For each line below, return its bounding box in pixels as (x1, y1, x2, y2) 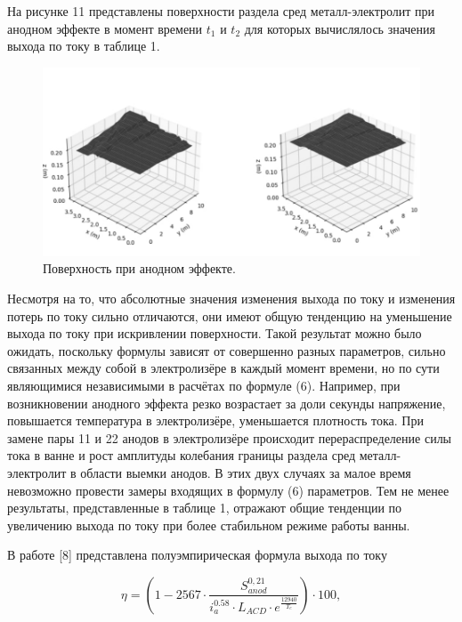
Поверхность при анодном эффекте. (43, 259, 236, 278)
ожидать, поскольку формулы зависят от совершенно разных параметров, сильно (7, 341, 446, 359)
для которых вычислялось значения (244, 19, 435, 37)
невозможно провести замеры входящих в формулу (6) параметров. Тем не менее (7, 481, 450, 499)
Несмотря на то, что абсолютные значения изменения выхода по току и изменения (7, 288, 456, 307)
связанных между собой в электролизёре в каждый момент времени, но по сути (7, 359, 440, 377)
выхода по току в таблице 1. (7, 36, 160, 55)
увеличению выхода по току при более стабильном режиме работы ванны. (7, 515, 410, 534)
